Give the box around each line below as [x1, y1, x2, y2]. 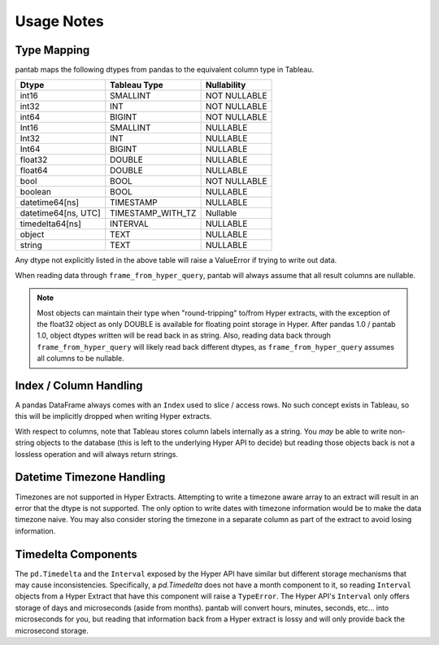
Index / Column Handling [15, 379, 143, 392]
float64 [20, 165, 48, 177]
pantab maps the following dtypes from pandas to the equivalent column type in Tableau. [15, 65, 315, 75]
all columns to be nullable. [37, 354, 125, 364]
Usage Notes [15, 12, 105, 30]
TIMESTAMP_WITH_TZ [110, 207, 197, 219]
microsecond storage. [15, 625, 89, 635]
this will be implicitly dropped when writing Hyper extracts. [15, 412, 212, 421]
